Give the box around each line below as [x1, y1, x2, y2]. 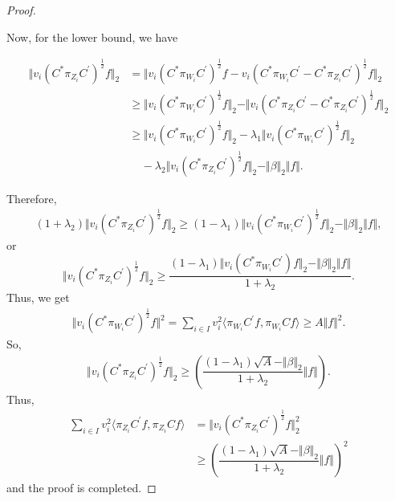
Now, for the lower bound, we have [6, 28, 178, 45]
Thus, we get [6, 289, 70, 306]
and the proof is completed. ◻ [6, 479, 157, 496]
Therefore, [6, 189, 57, 206]
